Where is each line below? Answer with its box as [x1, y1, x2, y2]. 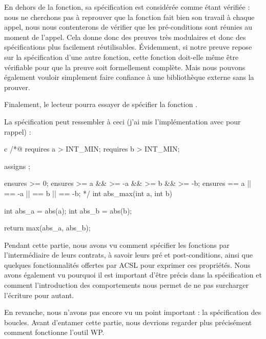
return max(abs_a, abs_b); [4, 222, 91, 233]
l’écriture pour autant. [4, 289, 74, 300]
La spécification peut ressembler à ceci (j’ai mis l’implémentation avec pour [4, 116, 241, 126]
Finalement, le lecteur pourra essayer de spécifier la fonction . [4, 99, 198, 110]
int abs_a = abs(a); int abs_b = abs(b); [4, 205, 132, 216]
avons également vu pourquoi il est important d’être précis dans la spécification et [4, 269, 262, 280]
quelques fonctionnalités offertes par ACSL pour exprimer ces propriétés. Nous [4, 259, 251, 270]
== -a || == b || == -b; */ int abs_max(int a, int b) [4, 187, 172, 198]
